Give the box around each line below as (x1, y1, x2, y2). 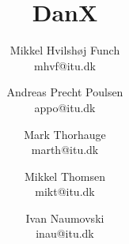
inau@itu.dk (36, 225, 94, 242)
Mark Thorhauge (24, 126, 106, 142)
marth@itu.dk (31, 141, 99, 158)
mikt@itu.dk (35, 183, 95, 200)
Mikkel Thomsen (25, 167, 105, 184)
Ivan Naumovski (25, 209, 104, 226)
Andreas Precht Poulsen (6, 84, 123, 100)
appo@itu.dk (34, 99, 96, 115)
